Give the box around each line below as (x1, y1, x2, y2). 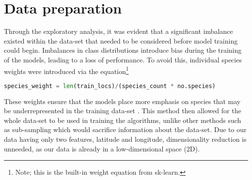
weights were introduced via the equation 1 (4, 64, 129, 76)
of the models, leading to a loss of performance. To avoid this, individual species (4, 54, 242, 64)
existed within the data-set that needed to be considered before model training (4, 35, 238, 45)
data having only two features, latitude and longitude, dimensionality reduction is (4, 134, 247, 144)
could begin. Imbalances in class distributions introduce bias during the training (4, 45, 242, 55)
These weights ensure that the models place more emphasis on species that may (4, 96, 241, 106)
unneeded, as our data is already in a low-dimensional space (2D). (4, 143, 200, 153)
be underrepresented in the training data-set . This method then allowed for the (4, 105, 241, 116)
